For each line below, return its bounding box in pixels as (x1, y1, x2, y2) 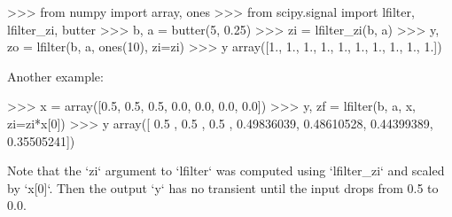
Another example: (7, 66, 104, 85)
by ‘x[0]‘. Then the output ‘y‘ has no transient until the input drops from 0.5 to (7, 178, 439, 197)
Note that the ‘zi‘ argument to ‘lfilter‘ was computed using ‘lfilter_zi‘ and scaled (7, 161, 445, 180)
